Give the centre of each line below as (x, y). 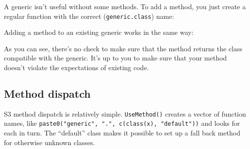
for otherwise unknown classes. (50, 142)
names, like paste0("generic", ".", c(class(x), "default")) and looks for (122, 123)
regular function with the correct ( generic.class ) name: (89, 16)
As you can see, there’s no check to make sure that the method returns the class (123, 48)
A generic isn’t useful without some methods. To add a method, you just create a (125, 6)
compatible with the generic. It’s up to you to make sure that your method (116, 58)
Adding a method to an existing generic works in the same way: (99, 32)
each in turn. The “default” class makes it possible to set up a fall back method (122, 133)
